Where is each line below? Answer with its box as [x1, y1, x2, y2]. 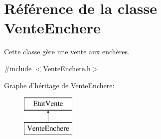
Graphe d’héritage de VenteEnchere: [4, 80, 115, 90]
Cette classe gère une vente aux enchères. [4, 46, 130, 57]
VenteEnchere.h [43, 63, 91, 73]
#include [4, 63, 32, 73]
